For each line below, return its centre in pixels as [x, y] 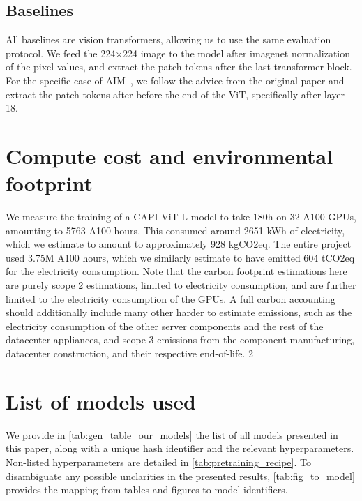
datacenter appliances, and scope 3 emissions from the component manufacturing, [180, 339]
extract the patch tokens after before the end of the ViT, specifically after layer [175, 94]
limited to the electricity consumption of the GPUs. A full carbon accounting [171, 298]
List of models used [101, 401]
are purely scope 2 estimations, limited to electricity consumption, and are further [181, 285]
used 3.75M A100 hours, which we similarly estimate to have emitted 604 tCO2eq [180, 257]
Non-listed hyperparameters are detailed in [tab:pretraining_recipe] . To [158, 462]
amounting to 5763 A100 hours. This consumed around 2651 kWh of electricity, [175, 230]
